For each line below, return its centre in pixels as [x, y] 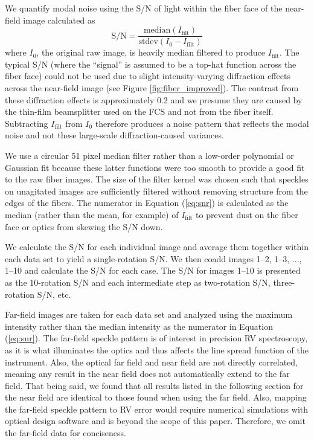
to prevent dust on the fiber [247, 214]
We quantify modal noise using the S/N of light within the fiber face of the [144, 8]
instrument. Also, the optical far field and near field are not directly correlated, [152, 362]
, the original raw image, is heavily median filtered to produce [151, 52]
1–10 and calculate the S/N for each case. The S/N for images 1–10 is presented [153, 270]
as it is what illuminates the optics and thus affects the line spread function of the [157, 349]
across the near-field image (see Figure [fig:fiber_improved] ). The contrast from [152, 88]
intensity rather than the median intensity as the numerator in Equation [139, 326]
